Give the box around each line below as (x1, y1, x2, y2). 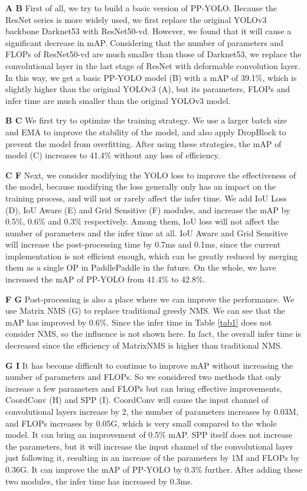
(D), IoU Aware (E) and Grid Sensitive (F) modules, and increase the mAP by (5, 203, 290, 216)
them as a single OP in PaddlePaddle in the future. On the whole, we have (5, 261, 276, 274)
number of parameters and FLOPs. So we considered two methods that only (5, 370, 281, 383)
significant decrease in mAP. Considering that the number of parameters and (5, 36, 283, 48)
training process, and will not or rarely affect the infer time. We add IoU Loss (5, 191, 287, 204)
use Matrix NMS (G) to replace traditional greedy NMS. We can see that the (5, 304, 285, 317)
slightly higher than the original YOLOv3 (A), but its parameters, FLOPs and (5, 83, 290, 95)
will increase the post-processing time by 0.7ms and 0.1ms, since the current (5, 238, 281, 251)
